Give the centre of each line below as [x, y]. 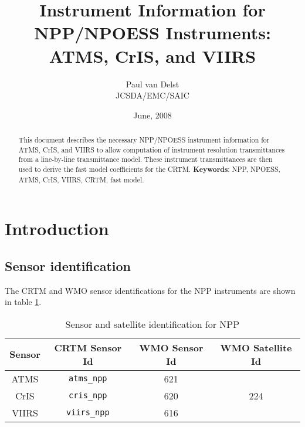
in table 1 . [23, 302]
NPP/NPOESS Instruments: [152, 33]
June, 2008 [152, 115]
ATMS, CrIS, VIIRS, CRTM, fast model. [81, 179]
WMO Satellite [256, 347]
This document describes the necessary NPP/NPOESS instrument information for [144, 140]
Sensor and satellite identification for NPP [152, 324]
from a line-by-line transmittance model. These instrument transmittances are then [145, 159]
